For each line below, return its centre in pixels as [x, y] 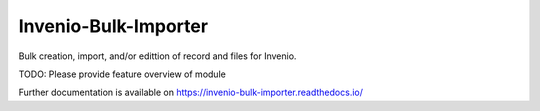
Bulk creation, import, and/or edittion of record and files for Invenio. [157, 56]
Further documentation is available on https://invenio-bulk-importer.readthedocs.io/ [191, 92]
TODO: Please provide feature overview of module [122, 74]
